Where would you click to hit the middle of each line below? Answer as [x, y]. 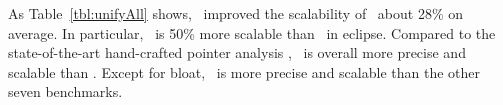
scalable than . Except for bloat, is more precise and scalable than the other [244, 71]
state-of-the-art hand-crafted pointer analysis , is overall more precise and [237, 52]
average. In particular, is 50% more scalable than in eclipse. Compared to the [252, 32]
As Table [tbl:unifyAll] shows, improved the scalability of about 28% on [236, 13]
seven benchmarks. [65, 91]
